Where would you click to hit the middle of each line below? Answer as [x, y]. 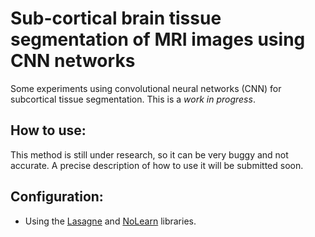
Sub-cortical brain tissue [116, 18]
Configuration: [57, 197]
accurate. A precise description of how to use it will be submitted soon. [157, 165]
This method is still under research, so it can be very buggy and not [149, 154]
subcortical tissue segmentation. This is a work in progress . [133, 99]
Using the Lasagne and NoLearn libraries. [110, 221]
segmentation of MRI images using [158, 39]
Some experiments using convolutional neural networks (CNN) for [146, 88]
